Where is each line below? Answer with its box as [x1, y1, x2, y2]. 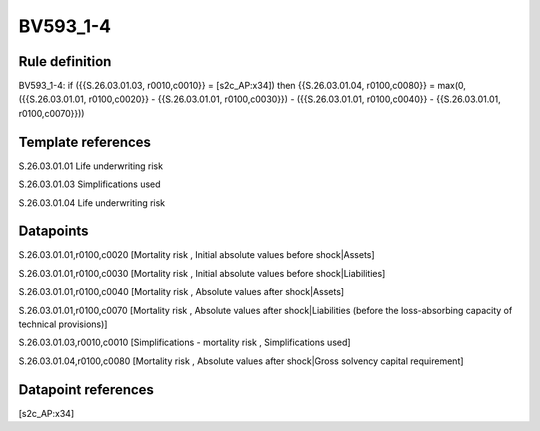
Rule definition [18, 53, 112, 70]
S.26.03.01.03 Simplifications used [18, 178, 161, 190]
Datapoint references [18, 381, 155, 398]
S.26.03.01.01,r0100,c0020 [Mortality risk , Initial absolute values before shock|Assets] [18, 249, 375, 261]
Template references [18, 133, 152, 150]
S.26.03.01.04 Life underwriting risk [18, 196, 166, 209]
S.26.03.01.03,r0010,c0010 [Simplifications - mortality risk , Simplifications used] [18, 336, 351, 349]
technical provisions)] [18, 318, 108, 330]
